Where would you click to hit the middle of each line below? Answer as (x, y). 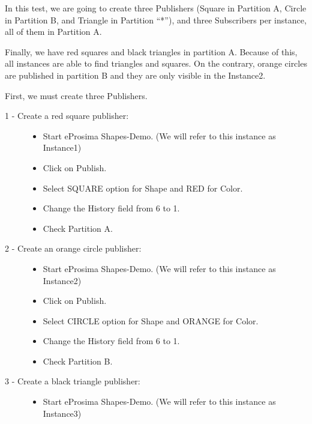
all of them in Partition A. (53, 32)
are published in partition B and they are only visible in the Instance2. (135, 75)
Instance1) (62, 147)
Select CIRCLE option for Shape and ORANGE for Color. (151, 320)
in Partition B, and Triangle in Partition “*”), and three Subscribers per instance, (156, 20)
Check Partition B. (78, 361)
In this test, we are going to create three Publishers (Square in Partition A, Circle (156, 8)
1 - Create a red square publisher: (67, 116)
